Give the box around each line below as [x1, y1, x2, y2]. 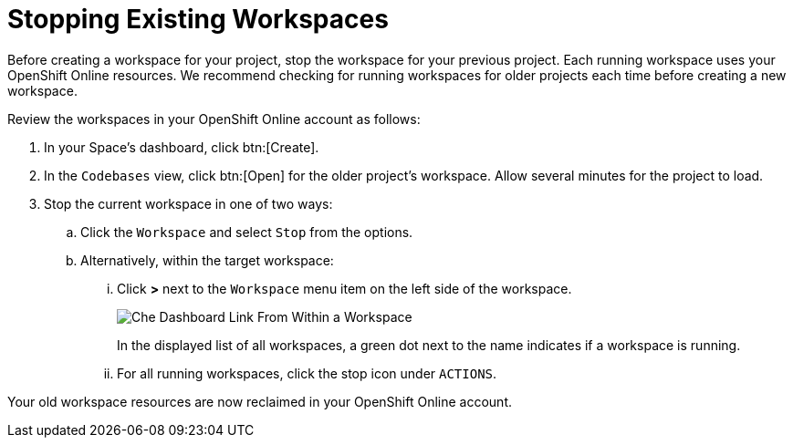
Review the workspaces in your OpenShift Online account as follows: [7, 110, 421, 127]
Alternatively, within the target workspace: [80, 252, 334, 268]
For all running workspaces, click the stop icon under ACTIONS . [117, 365, 497, 381]
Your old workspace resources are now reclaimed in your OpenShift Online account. [7, 393, 513, 409]
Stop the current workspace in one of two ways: [44, 195, 333, 212]
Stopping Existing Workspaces [7, 4, 389, 35]
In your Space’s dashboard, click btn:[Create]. [44, 139, 319, 155]
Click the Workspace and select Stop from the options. [80, 223, 413, 240]
